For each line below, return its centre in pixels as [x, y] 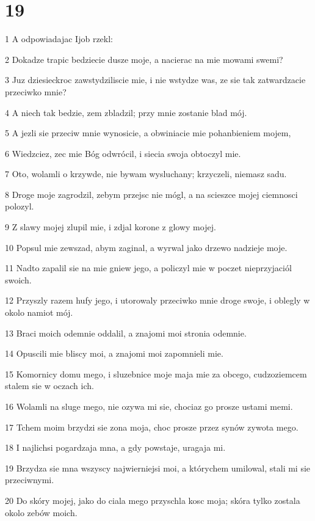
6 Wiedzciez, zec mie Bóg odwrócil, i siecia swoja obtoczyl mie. [123, 153]
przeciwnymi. [30, 480]
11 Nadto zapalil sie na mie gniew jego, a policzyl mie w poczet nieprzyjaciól [148, 268]
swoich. [18, 279]
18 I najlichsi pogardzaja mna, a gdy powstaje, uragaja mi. [115, 447]
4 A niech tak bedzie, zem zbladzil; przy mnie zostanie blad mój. [126, 112]
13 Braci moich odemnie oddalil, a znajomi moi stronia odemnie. [126, 333]
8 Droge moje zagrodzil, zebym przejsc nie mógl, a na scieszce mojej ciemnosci [151, 194]
